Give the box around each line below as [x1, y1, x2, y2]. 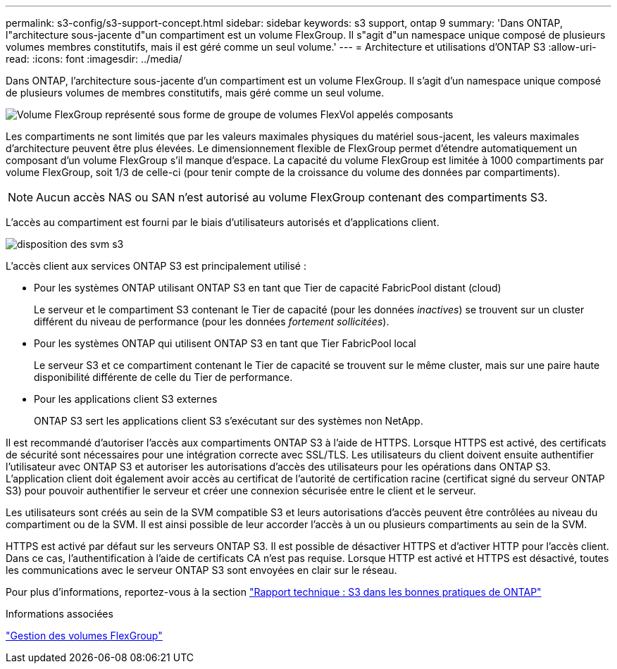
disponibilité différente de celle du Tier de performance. [34, 371, 293, 383]
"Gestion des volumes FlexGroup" [6, 630, 163, 642]
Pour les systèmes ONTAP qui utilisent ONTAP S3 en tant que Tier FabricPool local [34, 337, 416, 349]
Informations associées [6, 608, 113, 620]
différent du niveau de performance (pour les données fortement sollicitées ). [34, 315, 389, 327]
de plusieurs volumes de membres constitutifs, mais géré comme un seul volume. [6, 87, 385, 99]
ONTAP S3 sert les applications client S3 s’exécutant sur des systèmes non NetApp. [34, 415, 423, 427]
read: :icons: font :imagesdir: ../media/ [6, 53, 182, 65]
